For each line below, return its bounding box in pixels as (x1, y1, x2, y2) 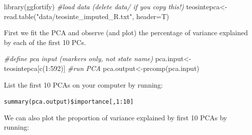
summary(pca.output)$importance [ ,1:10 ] (4, 98, 134, 106)
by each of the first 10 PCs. (4, 37, 86, 47)
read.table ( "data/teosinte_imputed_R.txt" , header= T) (4, 11, 169, 21)
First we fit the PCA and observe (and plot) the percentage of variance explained (4, 27, 248, 38)
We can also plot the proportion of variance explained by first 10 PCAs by (4, 112, 227, 122)
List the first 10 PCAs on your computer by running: (4, 79, 163, 90)
